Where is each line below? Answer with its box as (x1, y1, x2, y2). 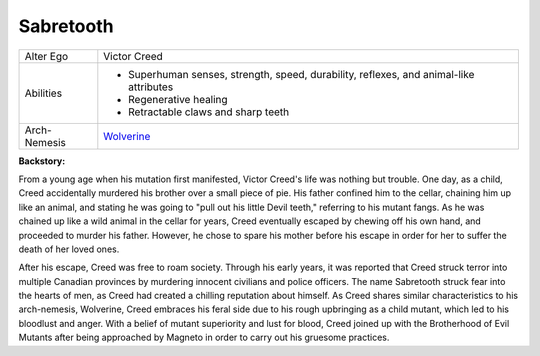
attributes (128, 80, 174, 94)
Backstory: (18, 155, 66, 167)
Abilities (24, 86, 63, 100)
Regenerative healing (128, 92, 229, 106)
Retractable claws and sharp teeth (128, 105, 290, 119)
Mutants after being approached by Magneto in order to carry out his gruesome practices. (18, 331, 390, 344)
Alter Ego (24, 49, 69, 63)
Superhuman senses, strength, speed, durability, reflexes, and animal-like (128, 67, 475, 81)
